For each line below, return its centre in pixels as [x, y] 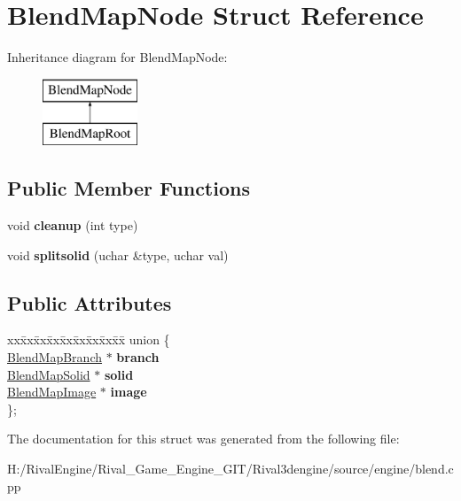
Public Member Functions [129, 188]
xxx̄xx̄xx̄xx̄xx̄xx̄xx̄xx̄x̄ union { [89, 339]
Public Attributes [90, 302]
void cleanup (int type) [73, 225]
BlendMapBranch [55, 357]
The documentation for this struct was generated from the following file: [203, 439]
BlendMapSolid [49, 374]
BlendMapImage [52, 392]
